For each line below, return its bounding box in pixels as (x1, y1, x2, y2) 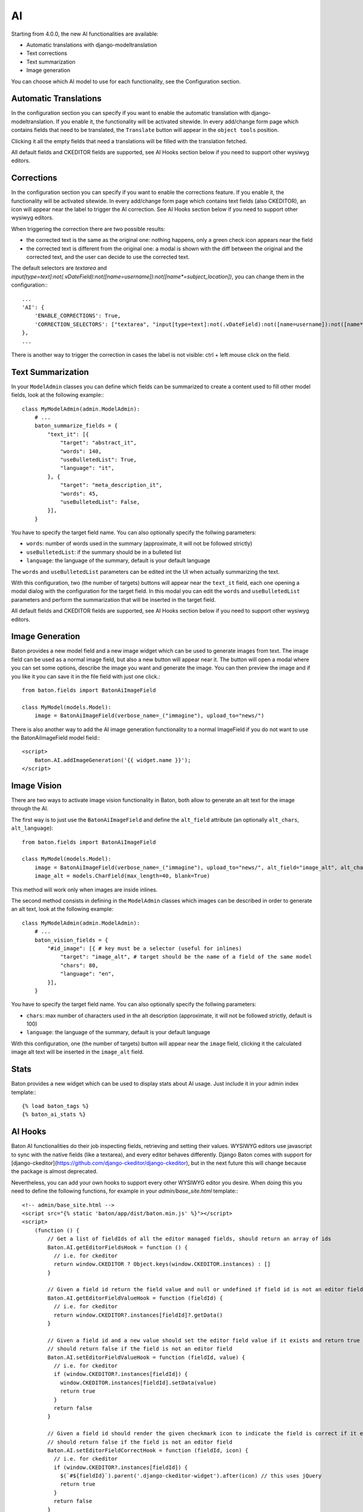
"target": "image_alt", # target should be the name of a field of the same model (60, 953, 313, 960)
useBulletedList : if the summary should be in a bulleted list (26, 548, 181, 556)
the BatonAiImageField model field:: (11, 734, 100, 741)
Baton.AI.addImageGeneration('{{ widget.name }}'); (34, 757, 191, 763)
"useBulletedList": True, (60, 456, 137, 463)
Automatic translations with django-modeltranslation (26, 41, 157, 48)
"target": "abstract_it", (60, 439, 137, 446)
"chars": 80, (60, 962, 99, 969)
